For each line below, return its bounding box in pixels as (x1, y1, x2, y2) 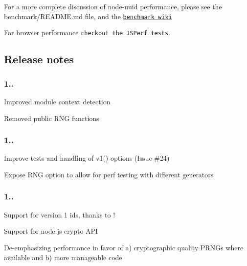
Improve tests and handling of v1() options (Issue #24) (4, 153, 170, 163)
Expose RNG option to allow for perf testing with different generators (4, 169, 214, 179)
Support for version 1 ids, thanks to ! (4, 209, 115, 219)
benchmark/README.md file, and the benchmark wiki (4, 11, 172, 21)
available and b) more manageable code (4, 252, 122, 262)
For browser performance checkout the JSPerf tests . (4, 27, 171, 38)
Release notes (4, 51, 74, 67)
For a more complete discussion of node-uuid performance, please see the (4, 1, 222, 11)
